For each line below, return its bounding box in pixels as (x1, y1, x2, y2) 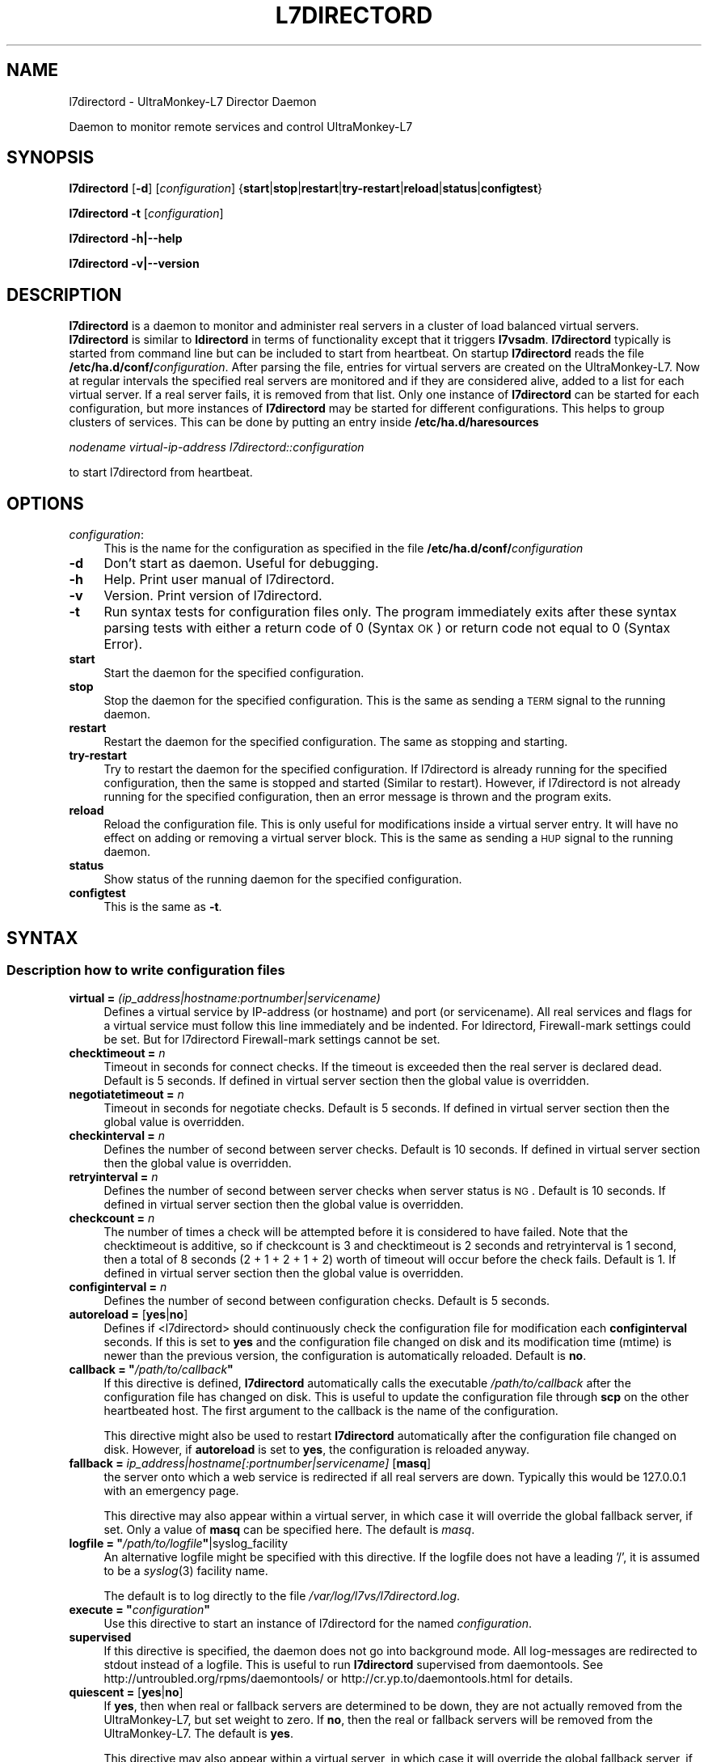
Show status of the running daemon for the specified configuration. (103, 872, 462, 887)
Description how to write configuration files (6, 961, 285, 978)
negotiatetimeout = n (69, 1087, 184, 1102)
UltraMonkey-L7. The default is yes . (103, 1726, 293, 1741)
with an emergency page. (103, 1484, 239, 1498)
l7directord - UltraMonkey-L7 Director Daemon (69, 94, 317, 108)
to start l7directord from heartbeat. (69, 465, 253, 480)
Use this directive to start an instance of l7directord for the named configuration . (103, 1616, 532, 1631)
